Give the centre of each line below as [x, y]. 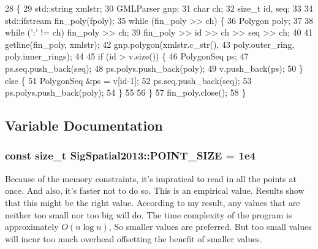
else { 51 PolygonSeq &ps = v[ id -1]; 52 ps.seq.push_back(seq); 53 [128, 80]
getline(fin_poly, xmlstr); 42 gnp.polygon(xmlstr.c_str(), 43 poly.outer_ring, [150, 44]
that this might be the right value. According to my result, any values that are [153, 202]
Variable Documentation [84, 125]
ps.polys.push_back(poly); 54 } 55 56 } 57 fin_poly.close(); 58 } [126, 92]
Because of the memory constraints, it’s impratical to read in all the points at [151, 178]
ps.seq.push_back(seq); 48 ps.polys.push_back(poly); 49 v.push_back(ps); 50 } [154, 68]
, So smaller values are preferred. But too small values [210, 227]
